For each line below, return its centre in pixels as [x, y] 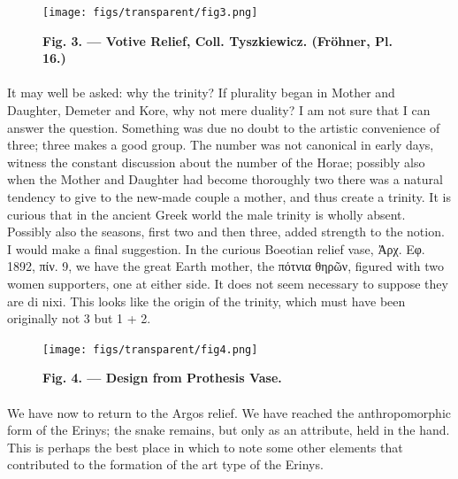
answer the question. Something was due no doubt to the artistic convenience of [224, 127]
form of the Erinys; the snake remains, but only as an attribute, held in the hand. [229, 430]
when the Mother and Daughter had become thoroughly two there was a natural [225, 179]
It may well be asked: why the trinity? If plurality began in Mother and [201, 93]
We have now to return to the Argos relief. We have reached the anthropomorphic [229, 412]
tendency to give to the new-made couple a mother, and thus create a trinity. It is [229, 197]
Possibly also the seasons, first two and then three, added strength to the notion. [226, 232]
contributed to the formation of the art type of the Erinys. [165, 464]
